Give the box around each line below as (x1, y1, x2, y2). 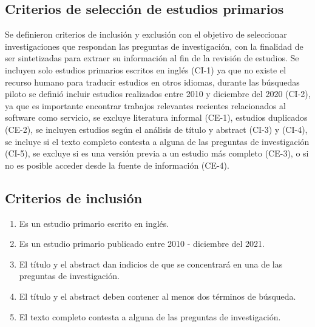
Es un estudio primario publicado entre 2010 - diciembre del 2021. (19, 237, 265, 250)
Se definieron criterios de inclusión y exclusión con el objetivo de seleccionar (5, 28, 287, 41)
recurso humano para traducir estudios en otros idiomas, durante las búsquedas (5, 75, 300, 88)
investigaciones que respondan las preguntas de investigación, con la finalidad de (5, 39, 303, 52)
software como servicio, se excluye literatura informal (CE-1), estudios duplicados (5, 111, 308, 124)
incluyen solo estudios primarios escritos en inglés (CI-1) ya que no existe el (5, 63, 286, 76)
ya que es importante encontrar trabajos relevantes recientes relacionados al (5, 99, 286, 112)
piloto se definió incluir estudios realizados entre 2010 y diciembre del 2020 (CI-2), (5, 87, 311, 100)
